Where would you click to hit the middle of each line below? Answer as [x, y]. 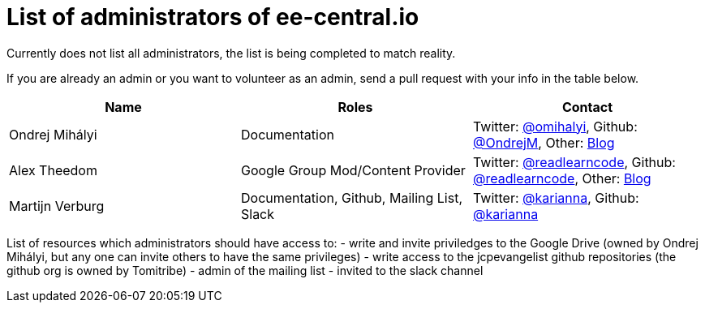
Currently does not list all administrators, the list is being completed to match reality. [231, 53]
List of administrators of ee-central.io [213, 17]
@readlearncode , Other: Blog [562, 178]
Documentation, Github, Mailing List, [351, 197]
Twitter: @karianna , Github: [556, 197]
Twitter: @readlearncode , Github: [574, 162]
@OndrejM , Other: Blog [544, 142]
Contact [587, 107]
